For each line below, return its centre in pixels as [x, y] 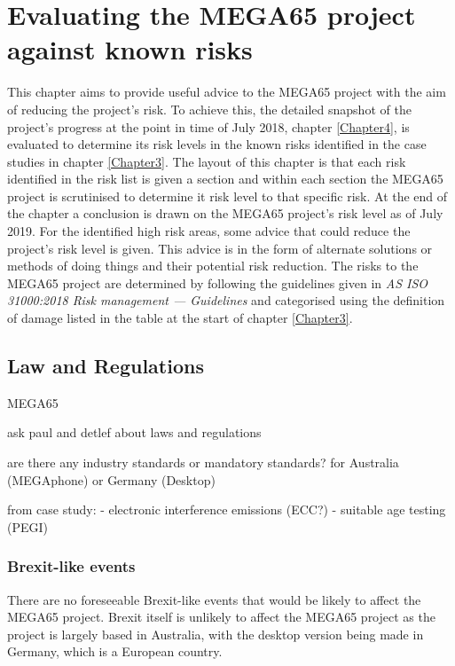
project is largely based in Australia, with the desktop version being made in [216, 634]
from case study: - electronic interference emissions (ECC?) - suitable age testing [227, 509]
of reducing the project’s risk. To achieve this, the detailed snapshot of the [209, 109]
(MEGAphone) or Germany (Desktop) [111, 479]
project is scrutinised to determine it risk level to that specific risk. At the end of [227, 196]
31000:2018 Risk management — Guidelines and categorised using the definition [226, 300]
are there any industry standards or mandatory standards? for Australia [203, 462]
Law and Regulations [106, 366]
